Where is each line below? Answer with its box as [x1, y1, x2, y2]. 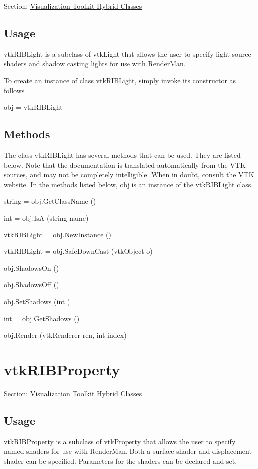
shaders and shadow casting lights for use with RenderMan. [4, 58, 186, 69]
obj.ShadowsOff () [4, 279, 59, 290]
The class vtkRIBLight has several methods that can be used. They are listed [4, 149, 241, 160]
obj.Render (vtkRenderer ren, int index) [4, 330, 127, 340]
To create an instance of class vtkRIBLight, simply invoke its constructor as [4, 75, 236, 85]
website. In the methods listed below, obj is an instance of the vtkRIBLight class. [4, 179, 253, 189]
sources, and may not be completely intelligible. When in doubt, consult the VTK [4, 169, 254, 180]
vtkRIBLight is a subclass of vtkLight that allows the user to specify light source [4, 48, 251, 59]
